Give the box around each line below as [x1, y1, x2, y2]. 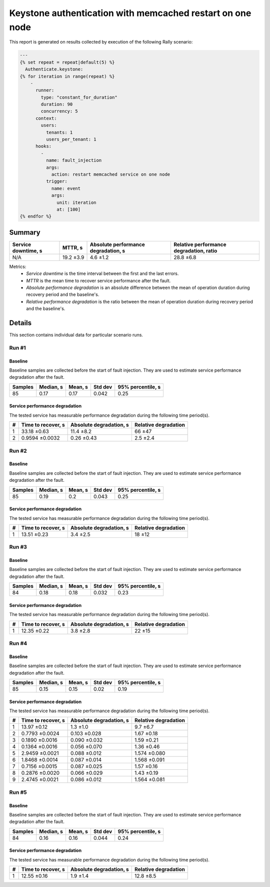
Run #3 [9, 543, 27, 550]
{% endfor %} [19, 213, 52, 219]
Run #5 [9, 789, 27, 796]
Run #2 [9, 447, 27, 454]
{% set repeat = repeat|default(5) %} [19, 59, 115, 65]
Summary [9, 228, 40, 236]
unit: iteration [56, 199, 97, 205]
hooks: [35, 143, 52, 149]
